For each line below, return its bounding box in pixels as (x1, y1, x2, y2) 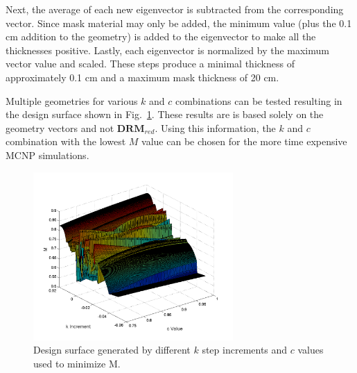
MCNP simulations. (6, 147, 89, 162)
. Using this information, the (155, 120, 276, 135)
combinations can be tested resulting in (175, 93, 342, 108)
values (297, 342, 324, 357)
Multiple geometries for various (6, 93, 138, 108)
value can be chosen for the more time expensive (141, 134, 347, 149)
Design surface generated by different (33, 342, 191, 357)
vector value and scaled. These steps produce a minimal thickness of (6, 56, 295, 71)
